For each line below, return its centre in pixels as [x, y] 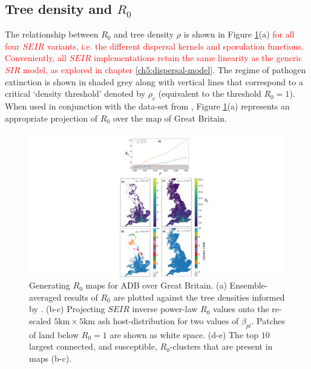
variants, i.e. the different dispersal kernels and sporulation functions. [175, 46]
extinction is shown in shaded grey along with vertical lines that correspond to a [154, 81]
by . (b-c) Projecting [67, 309]
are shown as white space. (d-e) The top [184, 334]
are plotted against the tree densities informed [199, 297]
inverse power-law [165, 309]
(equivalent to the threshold [210, 93]
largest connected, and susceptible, [93, 346]
